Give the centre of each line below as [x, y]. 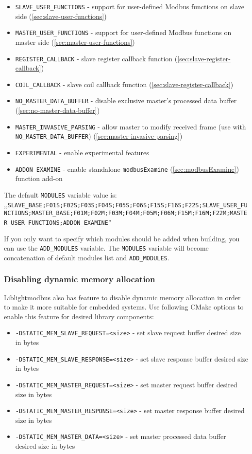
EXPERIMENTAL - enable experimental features [82, 152]
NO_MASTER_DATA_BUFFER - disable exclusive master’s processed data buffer [126, 100]
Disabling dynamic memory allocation [80, 279]
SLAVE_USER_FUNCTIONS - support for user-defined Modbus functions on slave [130, 6]
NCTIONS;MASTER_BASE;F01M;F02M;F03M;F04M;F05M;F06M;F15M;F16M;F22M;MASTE [126, 213]
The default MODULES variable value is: [60, 194]
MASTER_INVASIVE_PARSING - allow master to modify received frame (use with [131, 126]
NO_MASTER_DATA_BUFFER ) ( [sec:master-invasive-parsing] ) [99, 136]
